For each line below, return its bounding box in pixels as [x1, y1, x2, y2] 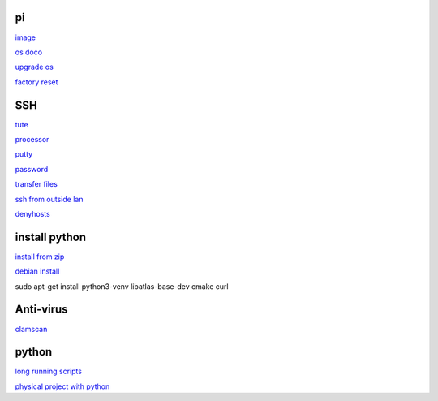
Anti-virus [15, 303, 68, 317]
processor [15, 134, 49, 144]
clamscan [15, 324, 48, 334]
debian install [15, 266, 60, 276]
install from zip [15, 252, 65, 261]
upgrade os [15, 62, 54, 72]
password [15, 164, 49, 174]
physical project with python [15, 382, 110, 391]
